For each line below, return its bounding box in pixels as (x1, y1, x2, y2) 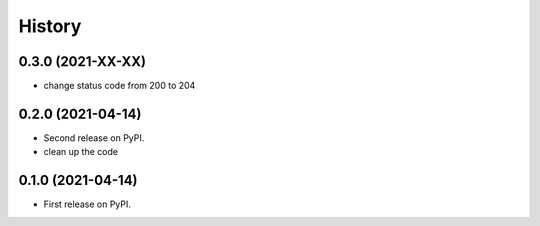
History (18, 15, 82, 37)
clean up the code (43, 146, 119, 158)
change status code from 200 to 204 (43, 80, 196, 92)
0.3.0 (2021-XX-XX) (18, 53, 147, 70)
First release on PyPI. (43, 198, 132, 210)
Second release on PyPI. (43, 131, 145, 144)
